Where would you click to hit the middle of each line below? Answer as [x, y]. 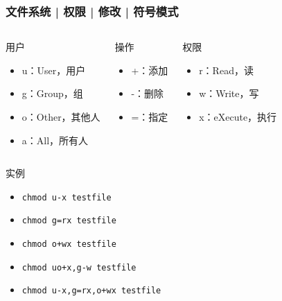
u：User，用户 [54, 70]
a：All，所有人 [55, 140]
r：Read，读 [226, 70]
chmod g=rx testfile [69, 221]
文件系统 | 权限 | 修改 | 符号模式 [92, 11]
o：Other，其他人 [61, 117]
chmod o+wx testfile [69, 244]
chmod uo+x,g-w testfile [79, 267]
